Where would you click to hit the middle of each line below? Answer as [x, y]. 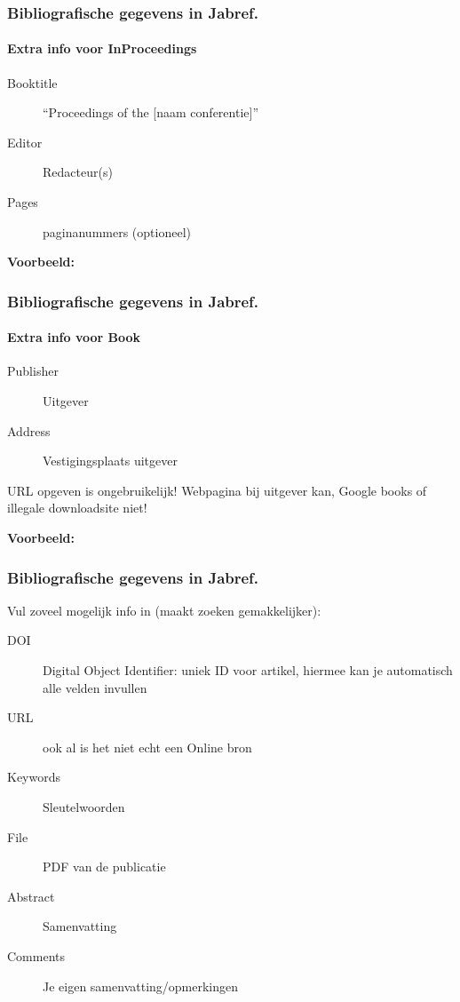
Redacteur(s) [78, 172]
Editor [25, 142]
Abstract [31, 896]
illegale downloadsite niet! [77, 508]
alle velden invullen [95, 687]
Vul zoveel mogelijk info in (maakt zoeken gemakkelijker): [164, 610]
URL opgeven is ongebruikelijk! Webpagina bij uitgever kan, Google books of [217, 490]
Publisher [33, 371]
